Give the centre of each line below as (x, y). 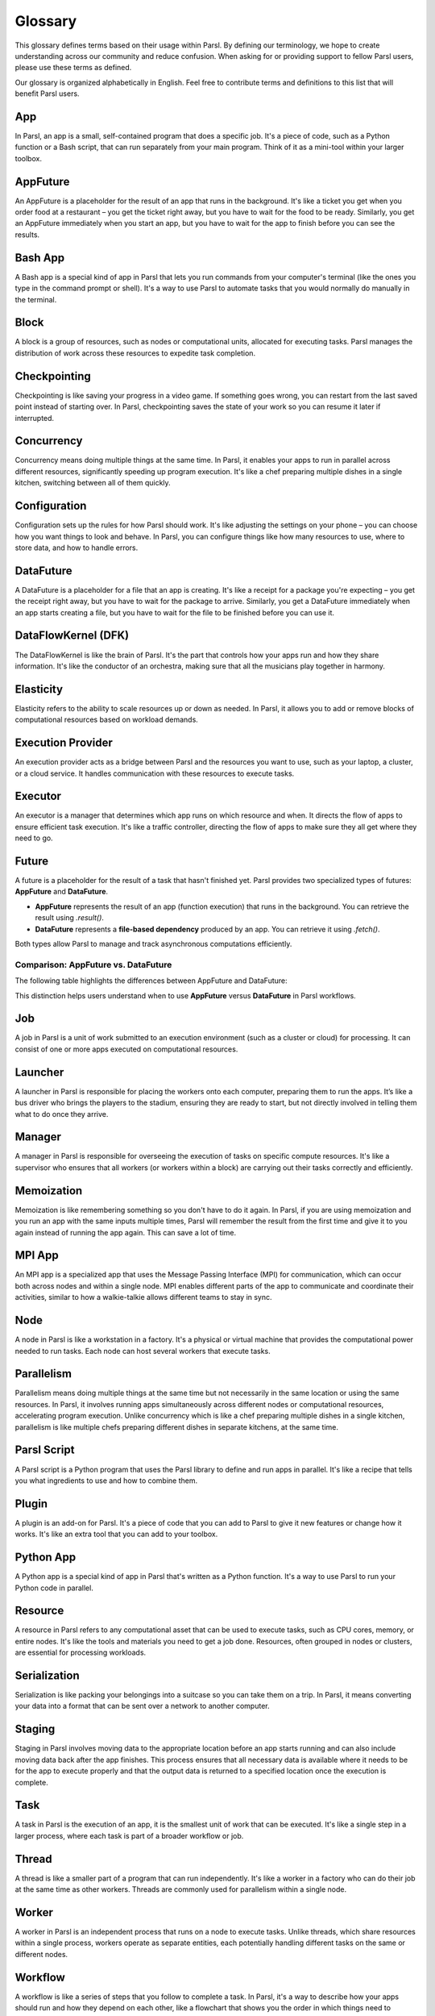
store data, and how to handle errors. (77, 548)
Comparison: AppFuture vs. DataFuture (93, 964)
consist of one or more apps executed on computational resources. (126, 1049)
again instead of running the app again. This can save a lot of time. (126, 1232)
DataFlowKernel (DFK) (72, 636)
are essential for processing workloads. (81, 1652)
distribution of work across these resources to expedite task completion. (135, 353)
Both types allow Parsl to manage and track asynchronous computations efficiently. (153, 944)
